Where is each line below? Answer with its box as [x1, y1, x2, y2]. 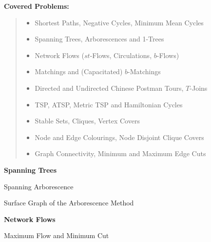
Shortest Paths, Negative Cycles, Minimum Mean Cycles [35, 17, 204, 27]
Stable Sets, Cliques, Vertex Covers [35, 116, 140, 126]
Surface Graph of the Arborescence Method [4, 198, 134, 208]
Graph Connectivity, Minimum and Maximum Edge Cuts [35, 148, 206, 159]
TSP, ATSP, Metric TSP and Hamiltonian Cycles [35, 99, 183, 109]
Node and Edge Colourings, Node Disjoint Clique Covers [35, 132, 204, 142]
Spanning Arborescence [4, 181, 74, 191]
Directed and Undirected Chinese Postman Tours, [35, 82, 184, 93]
